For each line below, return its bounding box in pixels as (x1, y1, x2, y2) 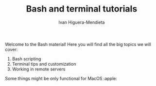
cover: (5, 46, 18, 52)
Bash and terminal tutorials (26, 3, 138, 14)
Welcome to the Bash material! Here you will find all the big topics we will (5, 41, 152, 47)
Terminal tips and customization (12, 61, 76, 67)
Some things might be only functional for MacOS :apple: (5, 75, 118, 81)
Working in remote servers (12, 66, 66, 72)
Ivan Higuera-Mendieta (58, 19, 105, 25)
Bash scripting (12, 56, 41, 61)
